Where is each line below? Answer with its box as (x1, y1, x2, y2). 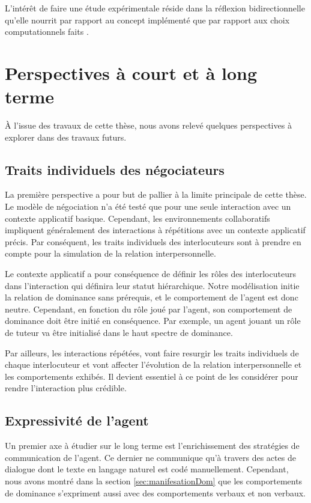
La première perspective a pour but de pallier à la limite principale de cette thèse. (5, 188, 307, 201)
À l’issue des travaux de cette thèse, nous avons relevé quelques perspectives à (5, 119, 292, 132)
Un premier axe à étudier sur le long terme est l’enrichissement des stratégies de (5, 439, 300, 452)
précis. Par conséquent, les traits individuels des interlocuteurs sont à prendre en (5, 235, 301, 248)
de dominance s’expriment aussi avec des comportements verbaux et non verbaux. (5, 486, 306, 499)
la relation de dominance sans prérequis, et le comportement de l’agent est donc (5, 291, 298, 303)
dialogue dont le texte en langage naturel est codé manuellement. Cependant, (5, 463, 289, 475)
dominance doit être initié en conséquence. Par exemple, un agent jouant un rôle (5, 314, 301, 327)
